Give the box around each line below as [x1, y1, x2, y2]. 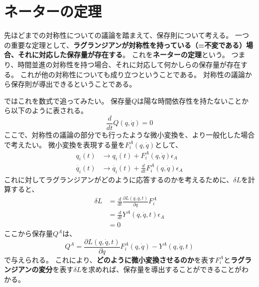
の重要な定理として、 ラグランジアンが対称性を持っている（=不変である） [4, 39, 247, 50]
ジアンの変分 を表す [10, 264, 74, 275]
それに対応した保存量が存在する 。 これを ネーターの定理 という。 [17, 49, 229, 60]
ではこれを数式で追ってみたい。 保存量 [4, 95, 131, 106]
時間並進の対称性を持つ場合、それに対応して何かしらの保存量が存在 [17, 59, 241, 69]
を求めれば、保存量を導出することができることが [81, 264, 242, 275]
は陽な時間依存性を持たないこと [137, 95, 242, 106]
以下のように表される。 [10, 105, 88, 116]
